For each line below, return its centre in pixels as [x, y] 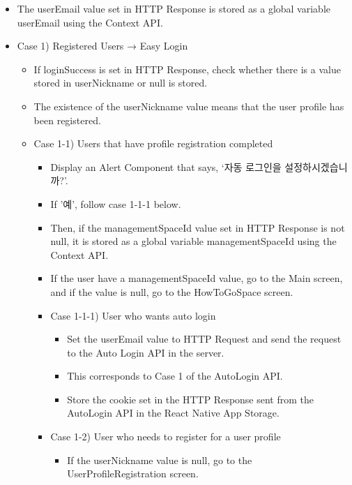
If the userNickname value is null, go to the [160, 460]
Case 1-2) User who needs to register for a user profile [166, 436]
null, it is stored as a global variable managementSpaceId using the [193, 241]
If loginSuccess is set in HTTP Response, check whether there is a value [187, 69]
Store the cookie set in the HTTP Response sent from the [191, 399]
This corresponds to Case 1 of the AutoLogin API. [175, 376]
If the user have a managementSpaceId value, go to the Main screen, [197, 278]
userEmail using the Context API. [90, 22]
